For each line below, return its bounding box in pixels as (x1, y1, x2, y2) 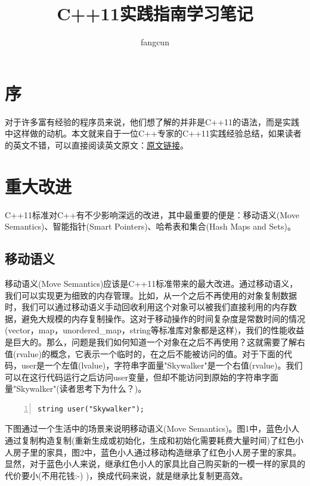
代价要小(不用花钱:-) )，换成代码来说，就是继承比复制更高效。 (5, 469, 248, 481)
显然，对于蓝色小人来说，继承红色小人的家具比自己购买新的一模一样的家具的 (5, 457, 305, 470)
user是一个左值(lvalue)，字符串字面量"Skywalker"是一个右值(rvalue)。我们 (21, 359, 303, 372)
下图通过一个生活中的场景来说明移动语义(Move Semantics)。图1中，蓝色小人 (5, 422, 300, 435)
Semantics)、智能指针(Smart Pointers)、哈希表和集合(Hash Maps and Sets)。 (5, 220, 296, 233)
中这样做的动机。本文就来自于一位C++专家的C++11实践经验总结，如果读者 (5, 127, 302, 140)
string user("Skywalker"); (38, 404, 144, 413)
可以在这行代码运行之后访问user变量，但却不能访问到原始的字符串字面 (5, 370, 279, 383)
